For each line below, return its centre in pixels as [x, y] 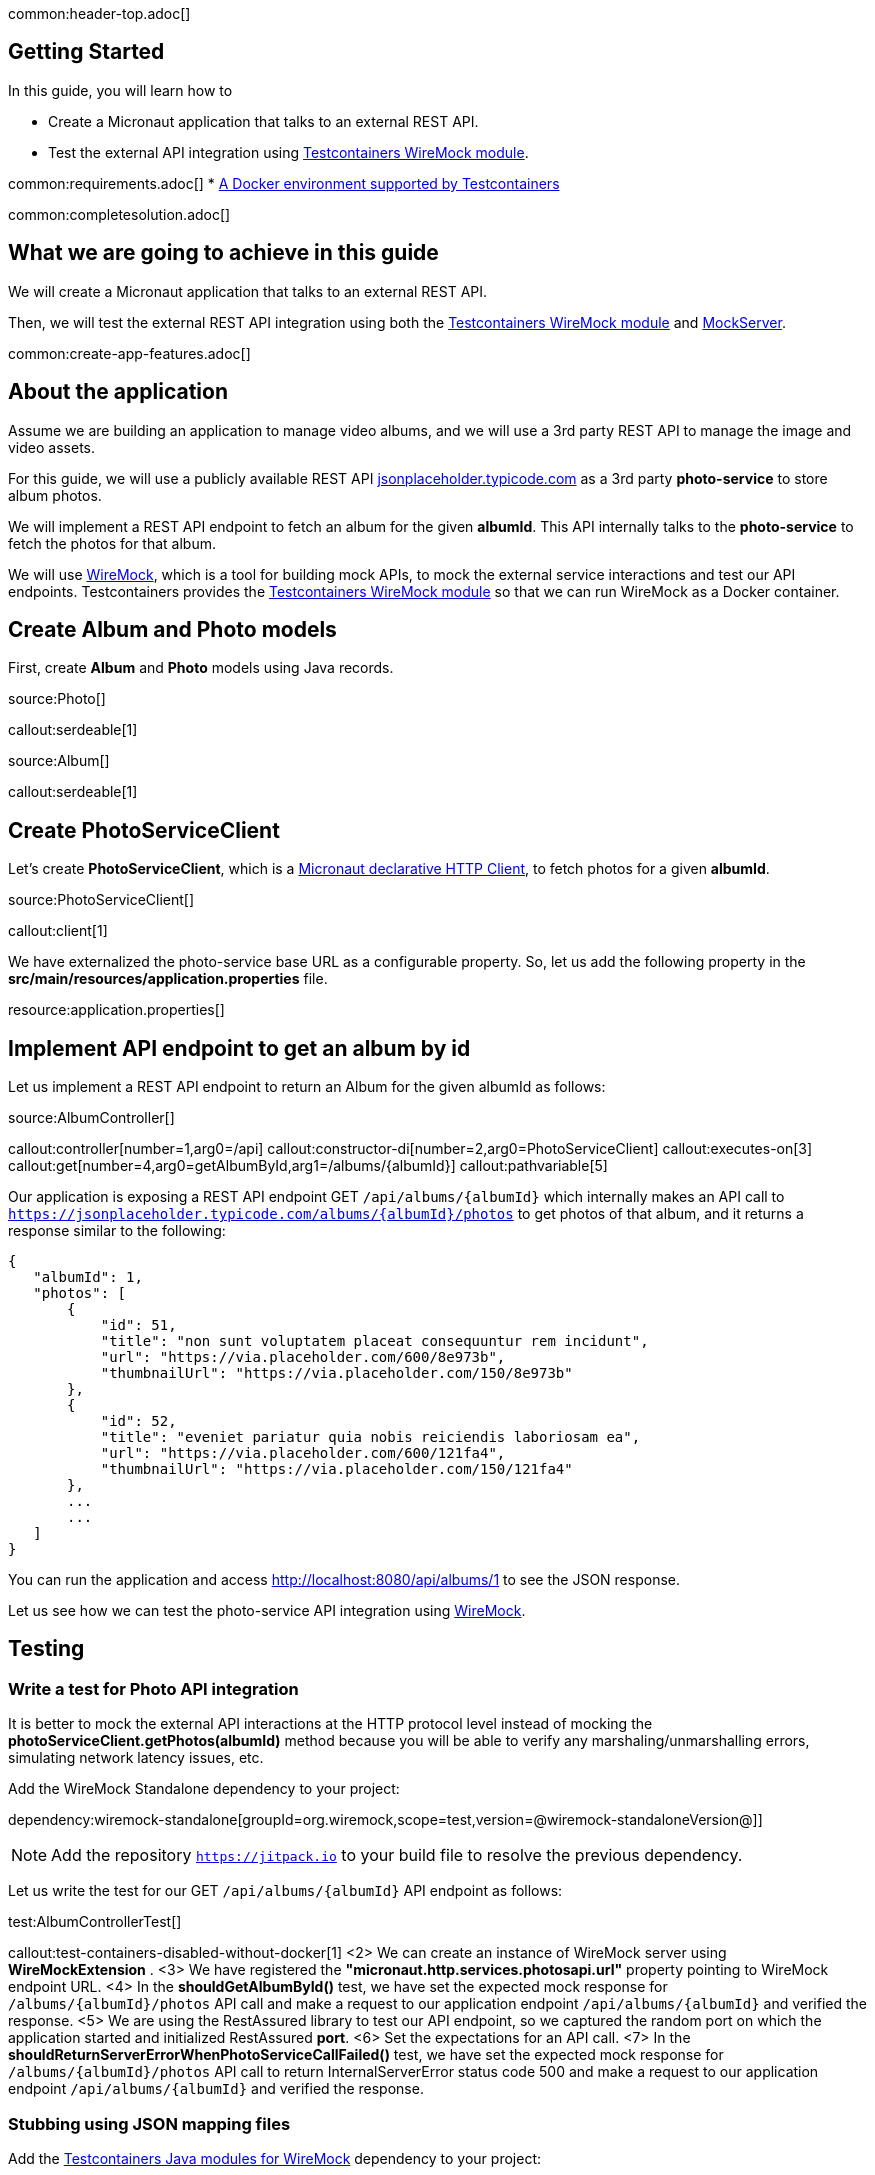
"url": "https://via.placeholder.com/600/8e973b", [303, 1357]
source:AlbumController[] [91, 1118]
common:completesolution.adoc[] [119, 214]
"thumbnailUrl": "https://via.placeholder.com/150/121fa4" [336, 1469]
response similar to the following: [117, 1231]
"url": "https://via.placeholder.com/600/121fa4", [303, 1453]
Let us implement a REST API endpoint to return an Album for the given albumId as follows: [307, 1087]
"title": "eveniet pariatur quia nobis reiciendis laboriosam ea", [370, 1437]
